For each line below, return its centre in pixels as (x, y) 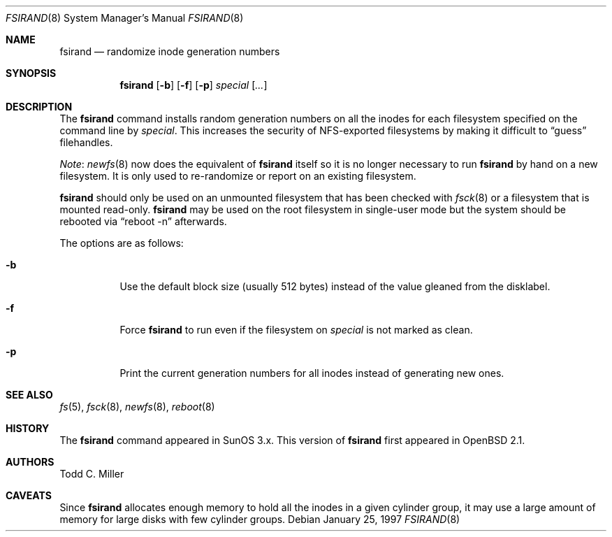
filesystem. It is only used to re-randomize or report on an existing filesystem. (238, 176)
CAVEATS (29, 495)
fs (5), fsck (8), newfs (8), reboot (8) (137, 407)
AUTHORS (30, 462)
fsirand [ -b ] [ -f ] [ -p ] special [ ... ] (194, 85)
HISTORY (28, 428)
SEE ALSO (29, 395)
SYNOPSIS (31, 73)
